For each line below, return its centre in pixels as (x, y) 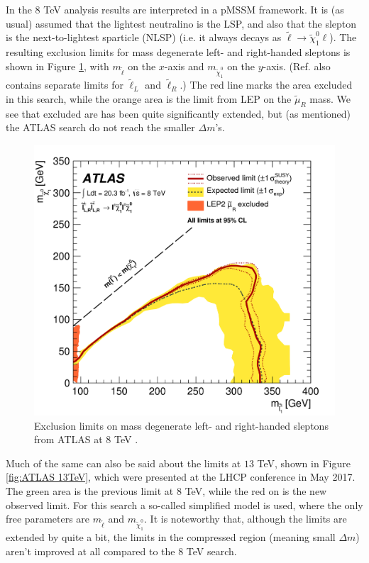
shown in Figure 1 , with (57, 66)
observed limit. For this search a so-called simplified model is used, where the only (184, 505)
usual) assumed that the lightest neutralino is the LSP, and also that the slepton (181, 23)
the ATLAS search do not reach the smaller (100, 127)
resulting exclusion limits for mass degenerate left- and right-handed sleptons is (178, 52)
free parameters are (48, 519)
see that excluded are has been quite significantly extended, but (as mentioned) (178, 113)
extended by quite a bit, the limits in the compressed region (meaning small (171, 537)
